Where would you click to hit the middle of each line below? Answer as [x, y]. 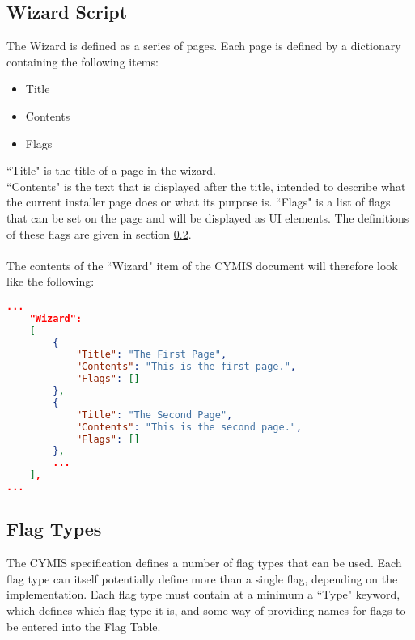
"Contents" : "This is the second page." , [189, 427]
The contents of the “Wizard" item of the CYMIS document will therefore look [202, 265]
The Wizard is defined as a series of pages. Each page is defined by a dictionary [204, 46]
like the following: [51, 281]
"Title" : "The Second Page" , [154, 415]
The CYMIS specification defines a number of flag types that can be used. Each [204, 563]
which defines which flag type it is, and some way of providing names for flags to [206, 610]
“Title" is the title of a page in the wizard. [111, 170]
